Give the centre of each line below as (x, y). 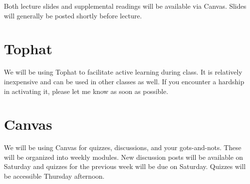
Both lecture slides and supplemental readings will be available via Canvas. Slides (125, 6)
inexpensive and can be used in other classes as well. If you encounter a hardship (124, 81)
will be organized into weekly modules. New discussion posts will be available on (124, 157)
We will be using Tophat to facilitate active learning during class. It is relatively (123, 72)
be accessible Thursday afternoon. (54, 176)
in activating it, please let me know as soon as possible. (86, 91)
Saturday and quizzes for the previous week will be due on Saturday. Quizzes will (125, 166)
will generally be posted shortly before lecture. (73, 15)
